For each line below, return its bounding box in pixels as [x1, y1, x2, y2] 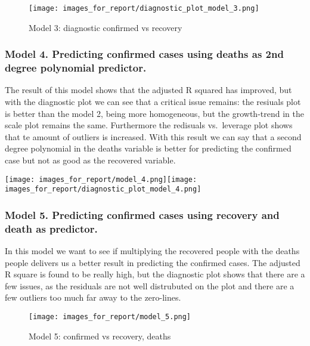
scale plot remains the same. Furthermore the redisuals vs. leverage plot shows [5, 119, 293, 131]
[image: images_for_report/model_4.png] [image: [5, 175, 197, 184]
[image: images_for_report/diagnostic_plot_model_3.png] [29, 4, 259, 13]
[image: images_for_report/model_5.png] [29, 312, 191, 321]
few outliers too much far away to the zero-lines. [5, 291, 181, 304]
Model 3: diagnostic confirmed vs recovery [29, 21, 182, 33]
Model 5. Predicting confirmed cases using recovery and [5, 207, 280, 222]
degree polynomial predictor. [5, 60, 147, 75]
